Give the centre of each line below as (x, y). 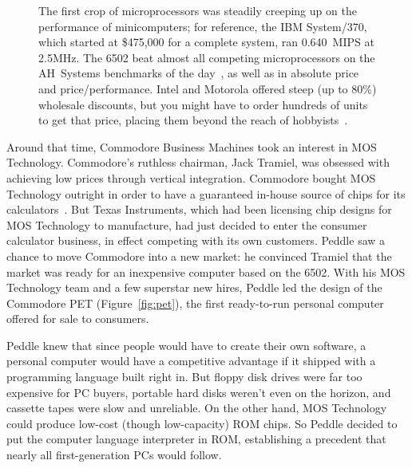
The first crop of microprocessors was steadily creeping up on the (198, 10)
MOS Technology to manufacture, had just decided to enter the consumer (187, 224)
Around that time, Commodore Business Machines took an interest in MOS (192, 146)
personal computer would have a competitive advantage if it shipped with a (191, 361)
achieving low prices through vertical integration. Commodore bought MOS (191, 177)
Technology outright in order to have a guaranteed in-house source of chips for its (206, 193)
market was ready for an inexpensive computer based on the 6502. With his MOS (206, 271)
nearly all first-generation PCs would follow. (114, 455)
